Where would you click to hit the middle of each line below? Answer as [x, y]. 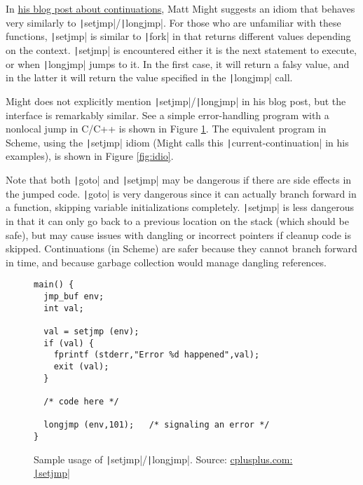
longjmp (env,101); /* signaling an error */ [157, 425]
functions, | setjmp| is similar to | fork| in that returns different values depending [178, 36]
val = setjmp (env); [91, 331]
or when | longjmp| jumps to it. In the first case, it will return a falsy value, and [178, 63]
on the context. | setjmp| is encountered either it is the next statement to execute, [181, 49]
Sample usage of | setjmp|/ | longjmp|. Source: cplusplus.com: [163, 459]
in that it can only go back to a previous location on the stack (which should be [177, 220]
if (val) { [69, 343]
